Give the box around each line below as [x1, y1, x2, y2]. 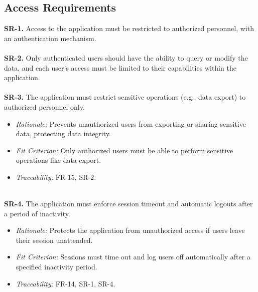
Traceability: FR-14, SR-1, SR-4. [16, 278, 115, 288]
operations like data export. [16, 155, 101, 165]
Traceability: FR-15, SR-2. [16, 171, 96, 182]
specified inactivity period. [16, 261, 97, 272]
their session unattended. [16, 234, 93, 245]
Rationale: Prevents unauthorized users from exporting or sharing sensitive [16, 118, 246, 129]
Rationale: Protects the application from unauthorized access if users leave [16, 225, 245, 235]
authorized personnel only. [4, 101, 85, 112]
